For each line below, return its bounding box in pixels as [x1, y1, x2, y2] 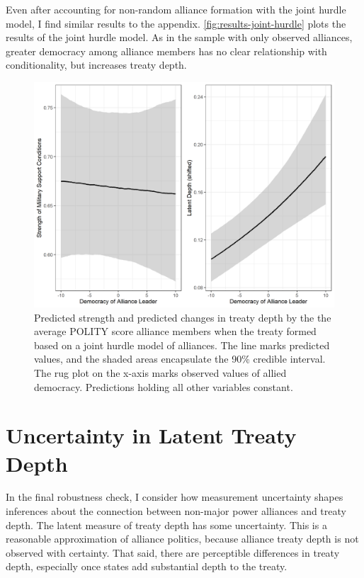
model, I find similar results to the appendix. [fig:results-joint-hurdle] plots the [6, 16, 346, 30]
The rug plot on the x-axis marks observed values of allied [34, 365, 287, 380]
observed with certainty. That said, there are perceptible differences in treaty [6, 545, 340, 560]
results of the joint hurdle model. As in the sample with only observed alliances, [6, 30, 353, 45]
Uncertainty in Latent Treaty [6, 421, 297, 450]
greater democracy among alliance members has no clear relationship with [6, 43, 327, 58]
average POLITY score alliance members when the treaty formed [34, 324, 317, 339]
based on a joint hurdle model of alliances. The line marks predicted [34, 337, 330, 352]
